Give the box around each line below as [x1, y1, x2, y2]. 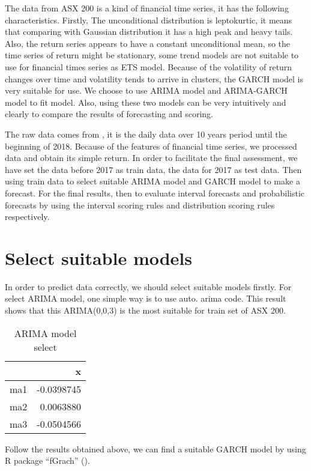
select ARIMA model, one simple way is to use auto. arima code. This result [5, 292, 286, 305]
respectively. [5, 210, 50, 223]
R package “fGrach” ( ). [5, 454, 90, 467]
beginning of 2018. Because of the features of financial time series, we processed [5, 139, 297, 152]
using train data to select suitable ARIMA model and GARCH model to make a [5, 175, 300, 187]
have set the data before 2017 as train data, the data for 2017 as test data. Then [5, 163, 302, 175]
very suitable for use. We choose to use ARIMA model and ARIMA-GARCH [5, 84, 288, 97]
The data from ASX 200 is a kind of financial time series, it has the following [5, 2, 289, 14]
